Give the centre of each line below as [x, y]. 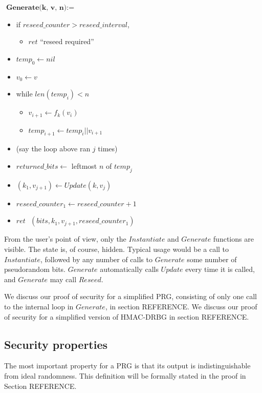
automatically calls [129, 269]
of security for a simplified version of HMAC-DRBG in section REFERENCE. [127, 316]
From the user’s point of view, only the [65, 239]
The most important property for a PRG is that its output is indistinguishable [127, 366]
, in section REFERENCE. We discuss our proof [181, 306]
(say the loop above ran [53, 149]
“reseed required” [67, 41]
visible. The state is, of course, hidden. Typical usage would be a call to [117, 249]
